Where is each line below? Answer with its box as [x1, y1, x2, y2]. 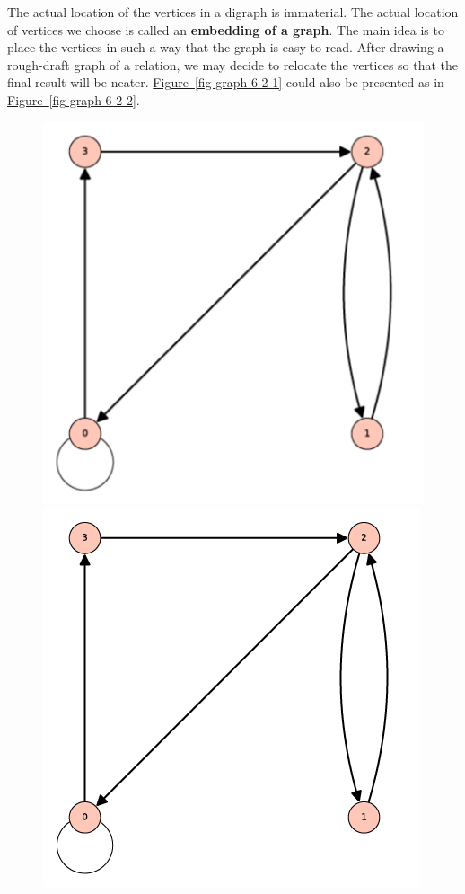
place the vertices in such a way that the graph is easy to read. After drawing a [7, 38, 444, 57]
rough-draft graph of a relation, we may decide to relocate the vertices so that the [7, 55, 459, 74]
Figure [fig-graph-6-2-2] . [7, 90, 140, 109]
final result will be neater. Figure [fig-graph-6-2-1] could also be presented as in [7, 73, 444, 92]
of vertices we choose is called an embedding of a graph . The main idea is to [7, 20, 444, 39]
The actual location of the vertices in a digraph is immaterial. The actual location [7, 3, 459, 21]
